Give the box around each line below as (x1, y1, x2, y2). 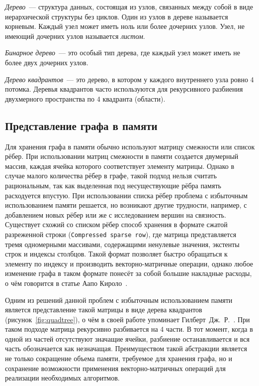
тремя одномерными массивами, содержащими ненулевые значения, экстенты (5, 239, 240, 249)
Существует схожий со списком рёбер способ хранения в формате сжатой (5, 219, 228, 230)
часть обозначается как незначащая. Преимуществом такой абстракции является (5, 343, 247, 354)
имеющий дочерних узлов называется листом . (5, 30, 145, 41)
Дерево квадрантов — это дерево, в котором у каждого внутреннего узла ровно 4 (5, 74, 254, 84)
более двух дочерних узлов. (5, 57, 88, 67)
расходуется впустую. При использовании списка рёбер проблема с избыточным (5, 190, 248, 200)
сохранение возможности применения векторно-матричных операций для (5, 363, 226, 373)
